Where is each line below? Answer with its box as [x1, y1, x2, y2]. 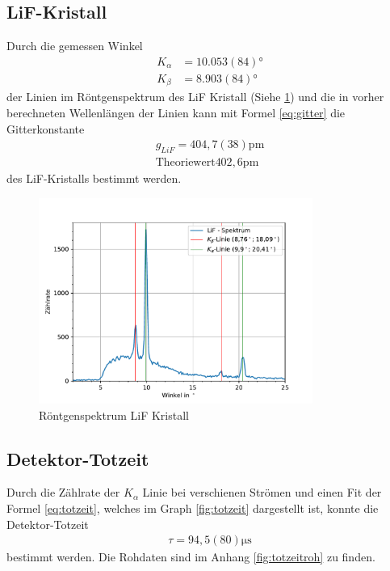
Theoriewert [155, 156, 216, 168]
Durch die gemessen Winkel [6, 37, 143, 54]
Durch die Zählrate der [6, 484, 120, 501]
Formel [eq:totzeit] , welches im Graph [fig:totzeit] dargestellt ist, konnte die [6, 499, 379, 516]
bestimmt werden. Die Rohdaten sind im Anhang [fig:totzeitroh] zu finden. [6, 548, 375, 565]
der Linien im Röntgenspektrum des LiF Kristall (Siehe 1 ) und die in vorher [6, 88, 384, 105]
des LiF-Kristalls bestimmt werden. [6, 169, 182, 186]
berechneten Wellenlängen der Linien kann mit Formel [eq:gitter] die [6, 104, 346, 121]
